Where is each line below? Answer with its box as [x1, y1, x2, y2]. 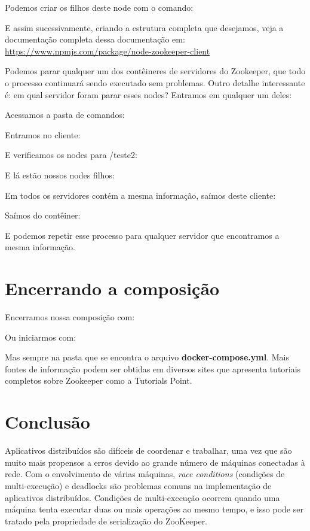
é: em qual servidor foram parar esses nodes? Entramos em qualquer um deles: [5, 88, 292, 101]
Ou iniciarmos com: [5, 330, 76, 343]
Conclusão [5, 409, 90, 434]
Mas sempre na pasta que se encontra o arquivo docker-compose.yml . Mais [5, 351, 289, 363]
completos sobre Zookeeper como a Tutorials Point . [5, 374, 192, 387]
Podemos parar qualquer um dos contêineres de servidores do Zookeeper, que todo [5, 65, 306, 77]
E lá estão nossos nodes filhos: [5, 168, 115, 181]
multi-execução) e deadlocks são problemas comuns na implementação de [5, 479, 272, 491]
